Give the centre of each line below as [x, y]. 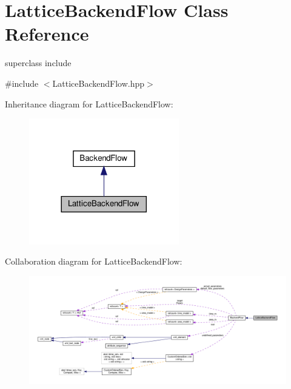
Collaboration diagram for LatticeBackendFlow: [94, 261]
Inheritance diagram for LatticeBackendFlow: [89, 103]
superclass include [38, 63]
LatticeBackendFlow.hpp [99, 83]
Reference [47, 34]
